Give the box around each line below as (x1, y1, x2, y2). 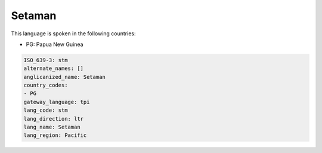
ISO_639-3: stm (23, 57, 68, 63)
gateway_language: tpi (23, 99, 90, 105)
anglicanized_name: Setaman (23, 74, 106, 80)
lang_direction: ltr (23, 115, 83, 122)
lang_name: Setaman (23, 124, 80, 131)
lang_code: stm (23, 107, 68, 114)
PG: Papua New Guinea (26, 41, 83, 48)
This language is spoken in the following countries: (11, 30, 136, 37)
